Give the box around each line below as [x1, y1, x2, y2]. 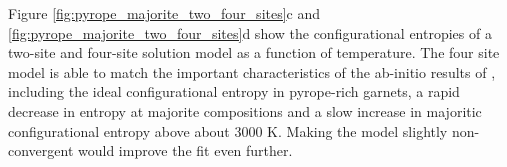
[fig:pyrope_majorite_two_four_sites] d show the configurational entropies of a [8, 22, 492, 43]
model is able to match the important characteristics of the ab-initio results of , [8, 61, 496, 82]
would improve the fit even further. [78, 140, 293, 161]
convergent [8, 140, 74, 161]
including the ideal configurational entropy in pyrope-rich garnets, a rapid [8, 81, 460, 102]
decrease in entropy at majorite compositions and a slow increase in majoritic [8, 100, 482, 121]
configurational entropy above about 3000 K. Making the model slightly [8, 120, 448, 141]
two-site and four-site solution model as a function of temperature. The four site [8, 42, 500, 63]
